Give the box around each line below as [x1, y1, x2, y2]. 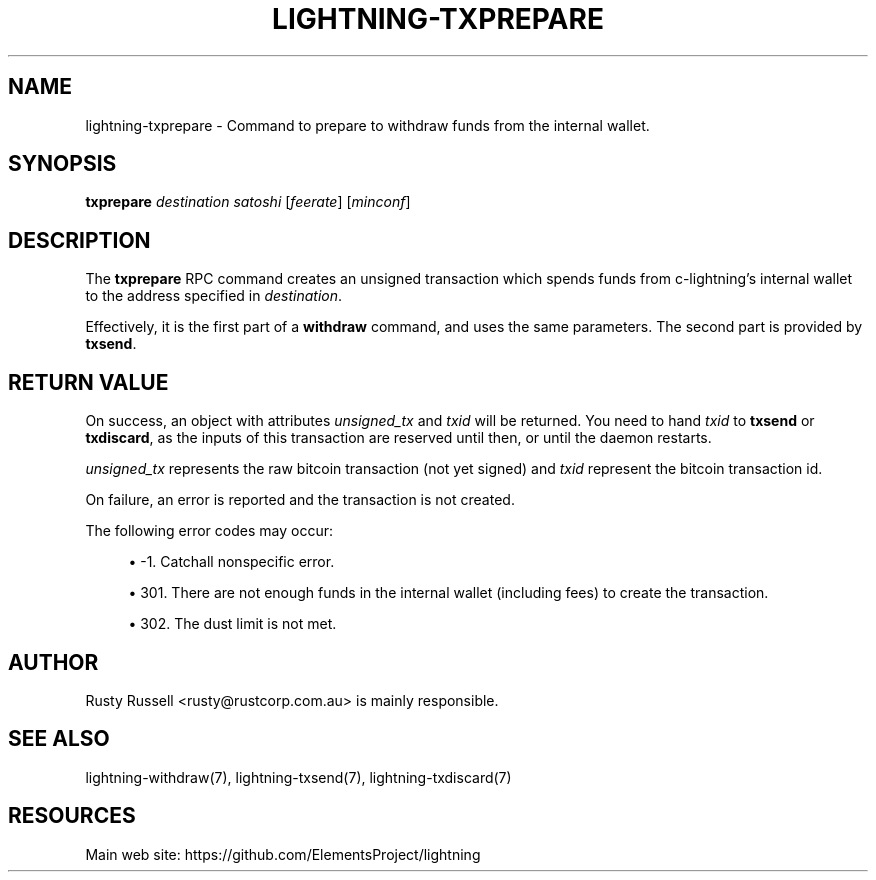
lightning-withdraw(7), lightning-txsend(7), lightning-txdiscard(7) [85, 768, 512, 786]
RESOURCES [8, 803, 136, 829]
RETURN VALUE [8, 369, 169, 395]
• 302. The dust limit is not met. [128, 615, 337, 633]
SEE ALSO [8, 726, 110, 752]
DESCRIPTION [8, 227, 151, 253]
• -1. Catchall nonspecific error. [128, 553, 335, 571]
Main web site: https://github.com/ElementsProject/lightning [85, 845, 481, 863]
